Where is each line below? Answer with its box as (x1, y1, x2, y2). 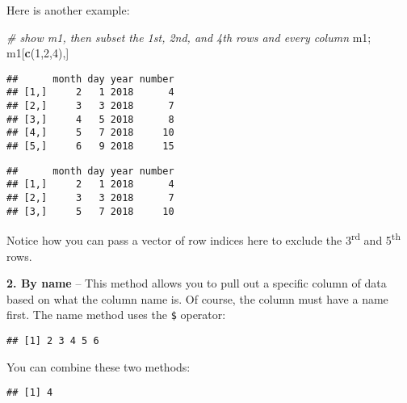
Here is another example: (6, 2, 130, 18)
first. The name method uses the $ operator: (6, 306, 226, 323)
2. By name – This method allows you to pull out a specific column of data (6, 275, 387, 292)
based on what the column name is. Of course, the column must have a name (6, 290, 388, 307)
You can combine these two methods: (6, 358, 191, 375)
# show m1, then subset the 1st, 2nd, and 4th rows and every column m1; (6, 28, 371, 45)
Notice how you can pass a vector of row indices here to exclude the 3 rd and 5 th (6, 229, 401, 248)
